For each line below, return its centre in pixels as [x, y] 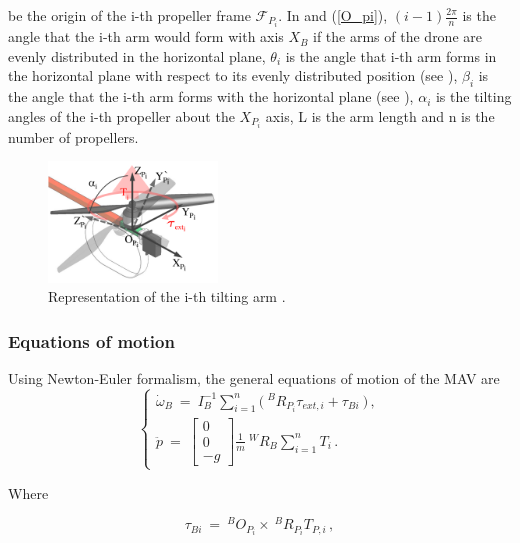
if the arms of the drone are [397, 36]
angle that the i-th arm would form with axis [146, 36]
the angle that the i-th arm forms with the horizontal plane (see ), [211, 96]
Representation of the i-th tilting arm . [167, 296]
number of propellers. [73, 136]
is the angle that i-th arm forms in [391, 55]
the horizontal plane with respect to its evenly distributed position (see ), [233, 75]
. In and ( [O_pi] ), [333, 15]
